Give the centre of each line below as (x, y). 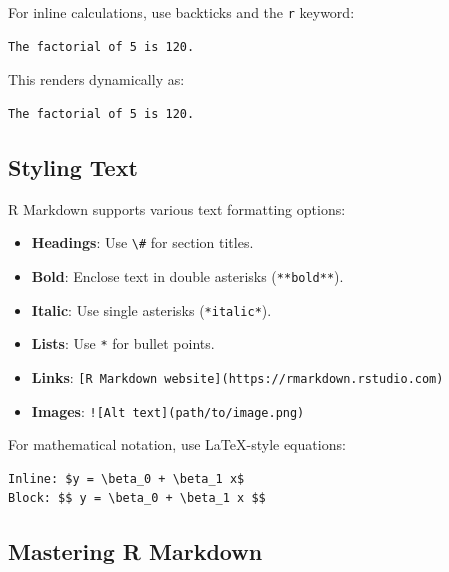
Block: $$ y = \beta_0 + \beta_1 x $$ (137, 498)
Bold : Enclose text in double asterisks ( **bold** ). (187, 275)
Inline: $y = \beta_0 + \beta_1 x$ (126, 478)
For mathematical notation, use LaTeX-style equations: (177, 444)
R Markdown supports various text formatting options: (177, 208)
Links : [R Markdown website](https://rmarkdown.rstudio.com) (237, 376)
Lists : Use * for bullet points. (123, 343)
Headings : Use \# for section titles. (142, 242)
